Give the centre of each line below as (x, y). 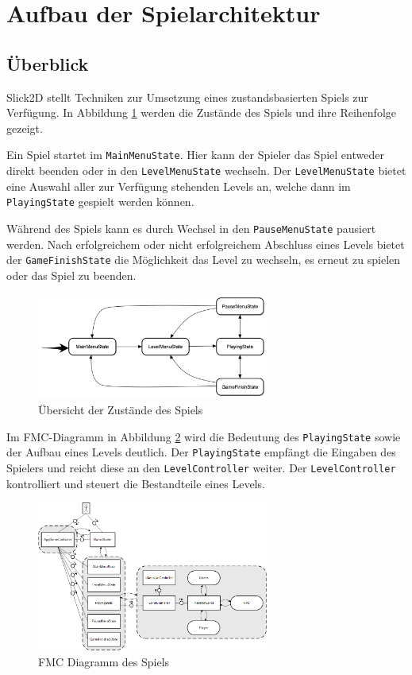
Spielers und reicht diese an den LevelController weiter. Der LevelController (201, 467)
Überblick (48, 63)
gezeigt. (25, 128)
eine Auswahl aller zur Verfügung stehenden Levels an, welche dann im (179, 186)
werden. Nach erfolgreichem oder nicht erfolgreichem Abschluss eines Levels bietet (206, 244)
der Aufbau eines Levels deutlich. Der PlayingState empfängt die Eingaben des (201, 452)
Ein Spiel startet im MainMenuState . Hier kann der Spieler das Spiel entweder (195, 155)
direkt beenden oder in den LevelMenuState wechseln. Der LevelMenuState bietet (206, 171)
